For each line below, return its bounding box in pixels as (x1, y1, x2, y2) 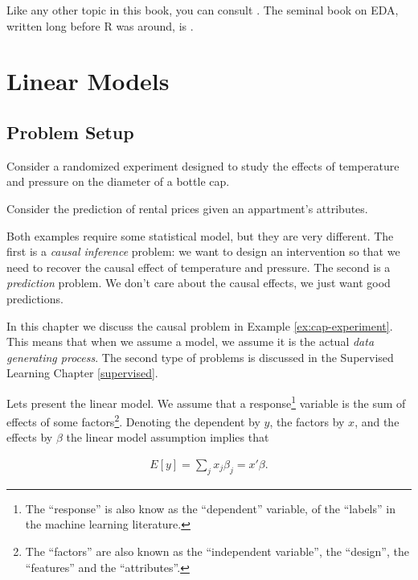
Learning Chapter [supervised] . (6, 364, 158, 381)
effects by (6, 429, 53, 446)
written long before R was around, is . (6, 17, 194, 34)
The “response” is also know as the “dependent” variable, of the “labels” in (25, 500, 395, 516)
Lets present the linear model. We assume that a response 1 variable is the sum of (6, 392, 406, 411)
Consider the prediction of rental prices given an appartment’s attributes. (6, 200, 368, 216)
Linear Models (6, 64, 170, 97)
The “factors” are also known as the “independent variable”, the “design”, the (25, 543, 409, 559)
